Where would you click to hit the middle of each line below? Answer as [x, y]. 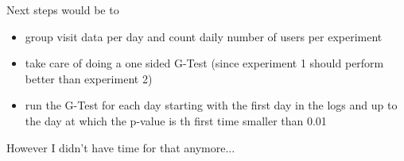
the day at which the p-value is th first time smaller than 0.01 [176, 120]
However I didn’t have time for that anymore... [121, 147]
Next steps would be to [63, 10]
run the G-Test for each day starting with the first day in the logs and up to [211, 105]
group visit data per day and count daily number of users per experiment [204, 36]
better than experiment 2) [89, 78]
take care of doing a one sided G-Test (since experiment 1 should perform [204, 63]
